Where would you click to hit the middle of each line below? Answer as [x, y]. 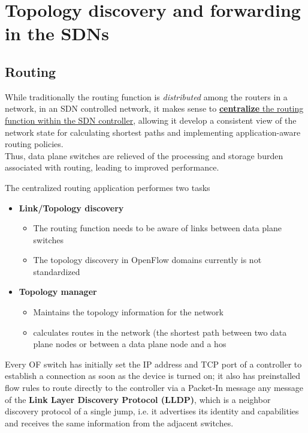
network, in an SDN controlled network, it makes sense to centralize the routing [154, 108]
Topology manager [58, 292]
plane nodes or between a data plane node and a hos [130, 344]
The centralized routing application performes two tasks [108, 187]
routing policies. [34, 144]
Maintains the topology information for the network [128, 312]
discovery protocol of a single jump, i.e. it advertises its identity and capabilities [152, 411]
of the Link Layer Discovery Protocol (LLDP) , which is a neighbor [138, 399]
